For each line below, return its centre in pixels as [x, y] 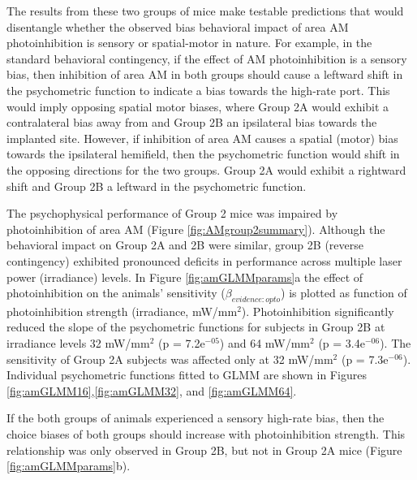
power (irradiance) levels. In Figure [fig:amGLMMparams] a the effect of [185, 277]
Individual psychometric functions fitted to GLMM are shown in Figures [187, 375]
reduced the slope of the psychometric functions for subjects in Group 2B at [196, 327]
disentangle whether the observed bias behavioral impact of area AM [178, 26]
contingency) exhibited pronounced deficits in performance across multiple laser [204, 260]
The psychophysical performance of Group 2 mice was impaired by [172, 213]
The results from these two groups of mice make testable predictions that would [205, 11]
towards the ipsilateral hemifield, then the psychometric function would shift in [203, 154]
